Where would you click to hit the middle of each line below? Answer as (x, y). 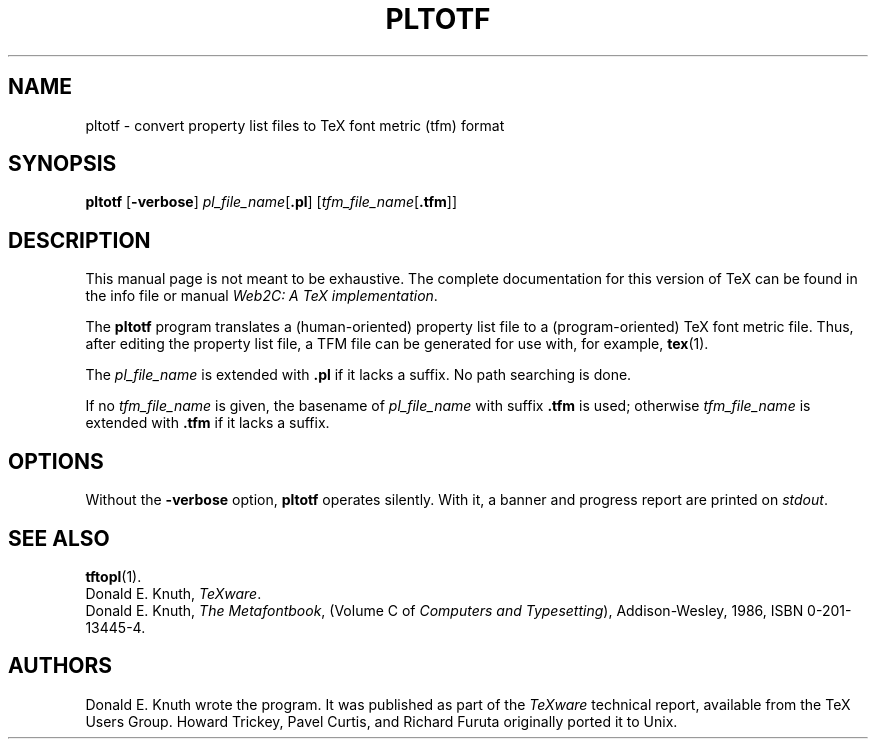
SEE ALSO (59, 538)
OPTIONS (56, 461)
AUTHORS (60, 666)
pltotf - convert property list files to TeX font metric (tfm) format (295, 125)
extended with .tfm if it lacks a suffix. (207, 423)
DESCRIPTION (79, 240)
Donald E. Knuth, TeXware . (173, 593)
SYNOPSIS (62, 164)
